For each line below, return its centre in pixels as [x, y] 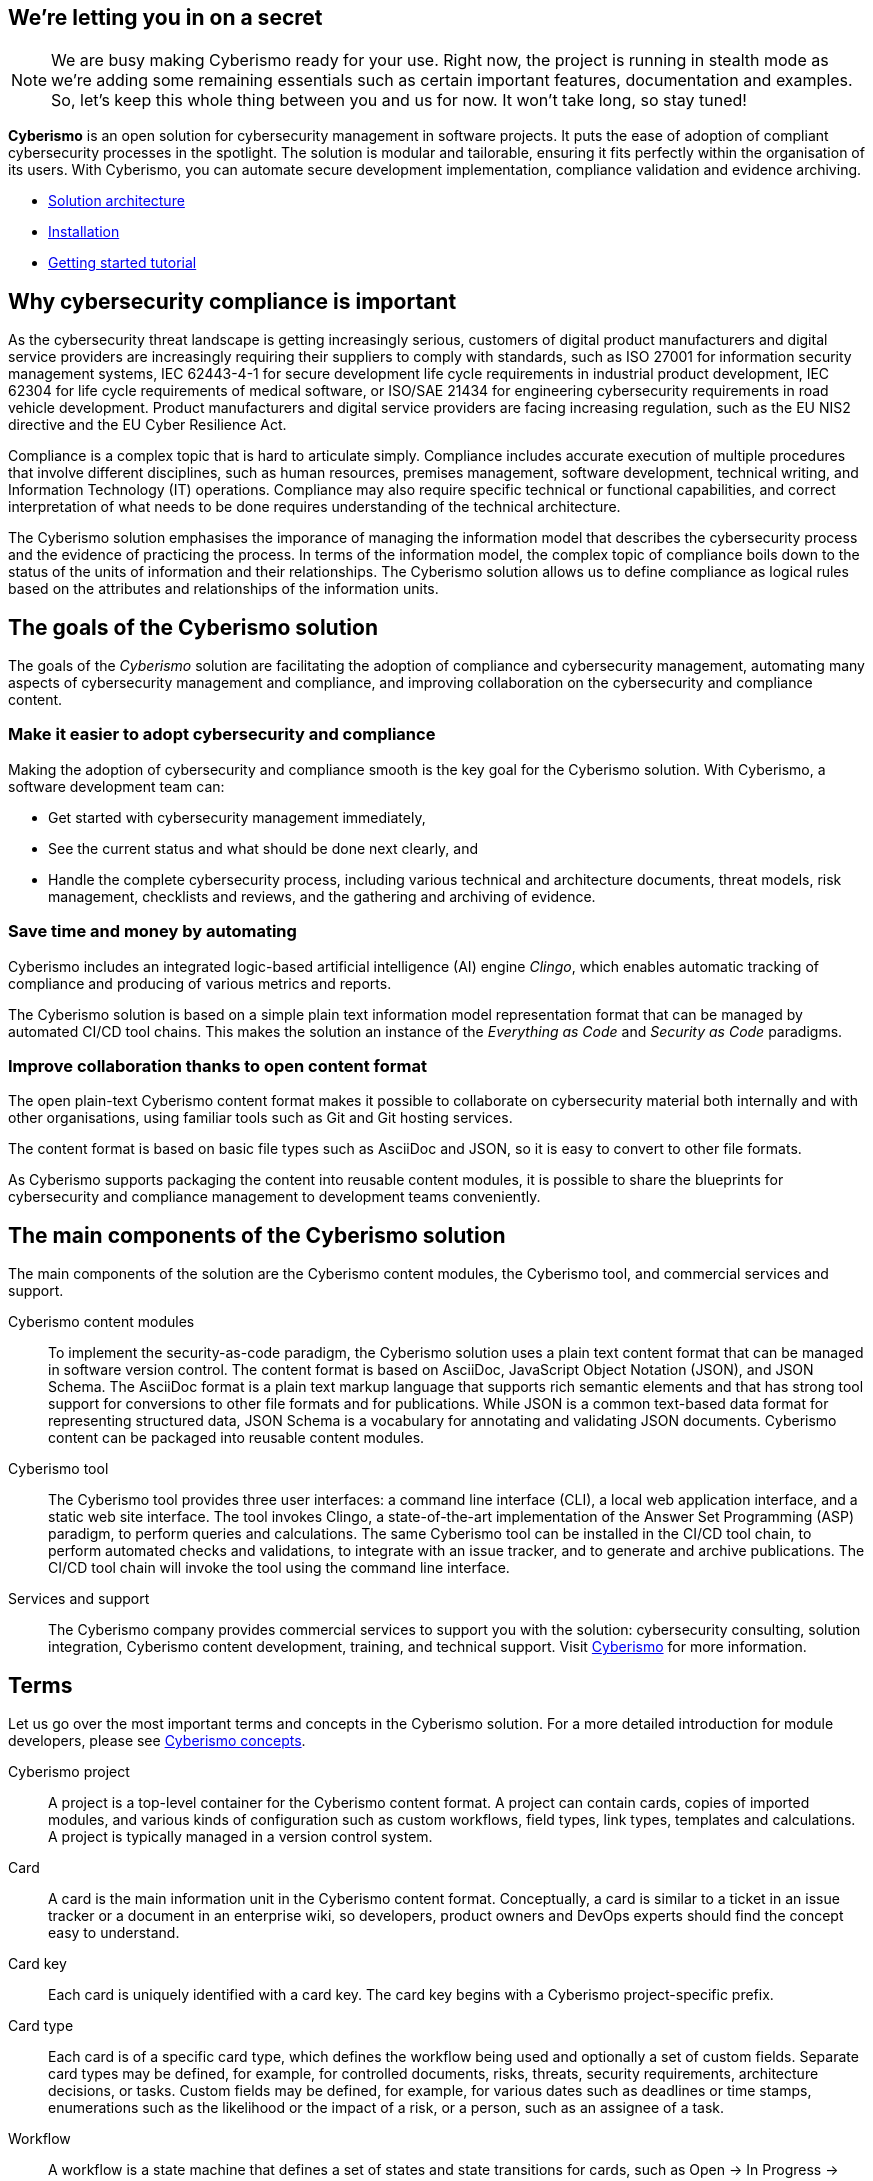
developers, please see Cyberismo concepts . [157, 1741]
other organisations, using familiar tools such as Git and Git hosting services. [260, 1118]
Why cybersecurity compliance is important [232, 301]
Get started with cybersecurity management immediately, [237, 817]
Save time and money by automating [152, 931]
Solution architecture [116, 201]
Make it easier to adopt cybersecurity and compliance [222, 734]
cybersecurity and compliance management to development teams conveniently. [274, 1197]
